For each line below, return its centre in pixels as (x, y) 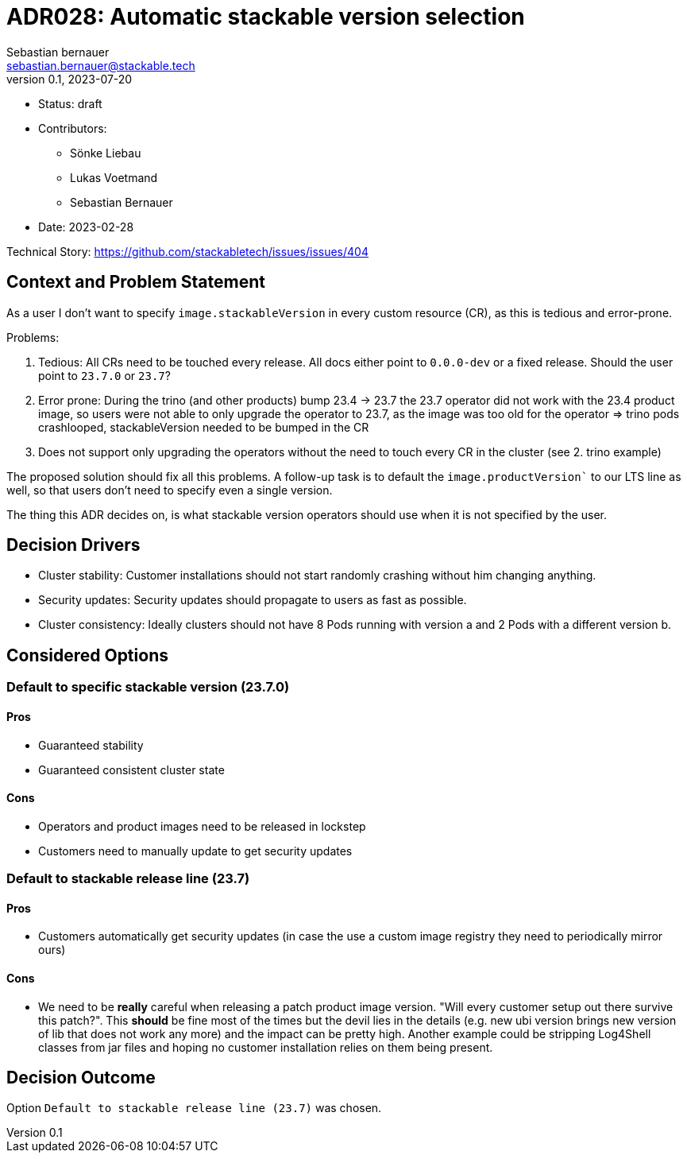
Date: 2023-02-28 (86, 227)
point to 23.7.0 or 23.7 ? (104, 375)
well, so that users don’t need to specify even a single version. (170, 490)
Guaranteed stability (91, 745)
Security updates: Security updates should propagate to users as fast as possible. (253, 600)
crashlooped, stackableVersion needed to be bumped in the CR (204, 427)
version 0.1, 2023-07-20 (69, 79)
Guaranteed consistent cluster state (131, 769)
